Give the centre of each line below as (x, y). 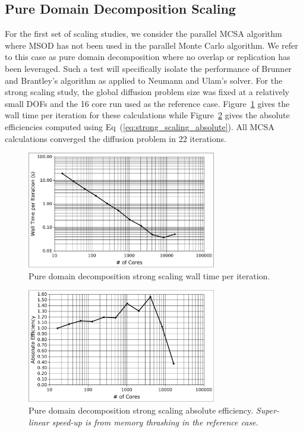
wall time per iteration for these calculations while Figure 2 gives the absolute (147, 115)
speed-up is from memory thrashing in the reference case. (155, 422)
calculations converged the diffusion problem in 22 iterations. (116, 138)
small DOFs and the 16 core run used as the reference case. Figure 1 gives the (147, 103)
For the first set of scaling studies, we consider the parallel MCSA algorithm (143, 34)
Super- (268, 410)
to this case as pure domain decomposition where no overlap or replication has (148, 57)
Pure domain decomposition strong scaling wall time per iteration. (149, 275)
